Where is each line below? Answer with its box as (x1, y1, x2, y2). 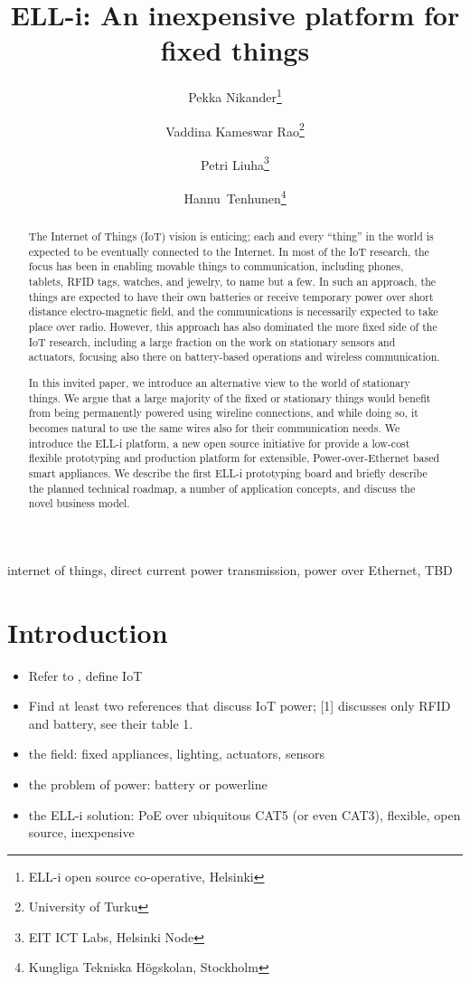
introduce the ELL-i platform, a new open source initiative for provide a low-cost (28, 435, 410, 450)
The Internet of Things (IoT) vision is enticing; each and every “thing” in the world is (28, 229, 434, 244)
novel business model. (28, 496, 130, 511)
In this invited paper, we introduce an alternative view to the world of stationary (28, 374, 410, 390)
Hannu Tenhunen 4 (183, 186, 287, 207)
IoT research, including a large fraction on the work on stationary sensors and (28, 334, 396, 349)
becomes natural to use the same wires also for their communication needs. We (28, 420, 400, 435)
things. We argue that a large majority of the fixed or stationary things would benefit (28, 390, 431, 405)
